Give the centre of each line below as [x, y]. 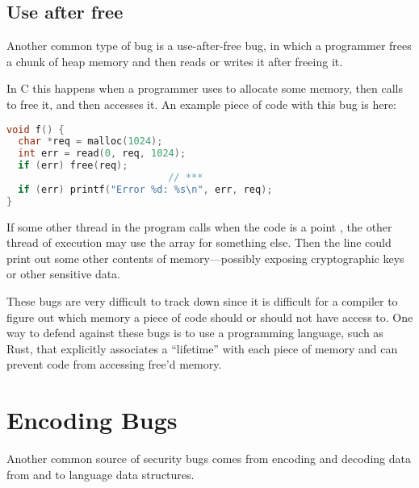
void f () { [36, 129]
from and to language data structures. [101, 474]
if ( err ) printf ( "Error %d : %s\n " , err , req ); [145, 189]
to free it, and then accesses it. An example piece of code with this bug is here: [202, 104]
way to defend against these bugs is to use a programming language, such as [195, 333]
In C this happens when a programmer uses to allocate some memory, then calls [205, 88]
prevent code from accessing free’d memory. [114, 364]
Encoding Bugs [92, 420]
